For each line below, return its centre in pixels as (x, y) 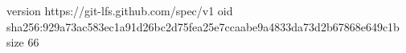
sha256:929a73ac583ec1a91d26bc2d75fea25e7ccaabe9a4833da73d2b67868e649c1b (203, 26)
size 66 (23, 42)
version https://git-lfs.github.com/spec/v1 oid (120, 10)
